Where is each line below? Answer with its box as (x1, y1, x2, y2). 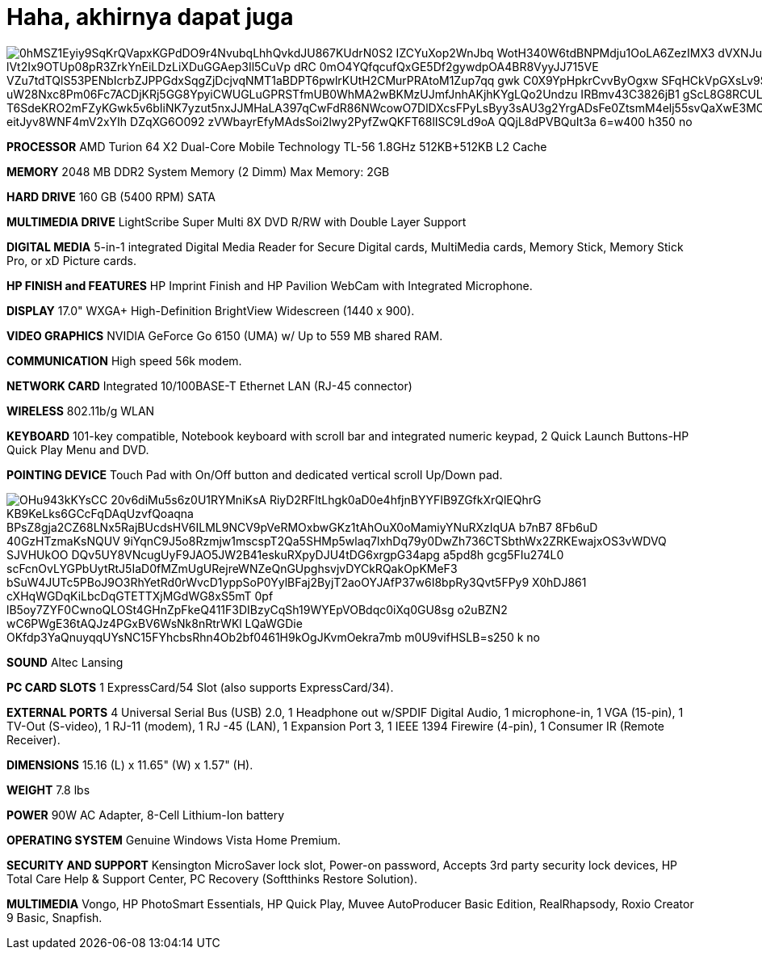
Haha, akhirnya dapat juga (6, 3, 294, 31)
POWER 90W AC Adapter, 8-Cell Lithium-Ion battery (6, 807, 285, 822)
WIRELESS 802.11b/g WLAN (6, 403, 155, 418)
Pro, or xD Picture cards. (6, 253, 136, 267)
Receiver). (6, 732, 61, 747)
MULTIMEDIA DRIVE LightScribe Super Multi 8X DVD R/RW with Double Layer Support (6, 214, 467, 229)
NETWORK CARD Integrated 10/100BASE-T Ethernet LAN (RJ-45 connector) (6, 378, 412, 393)
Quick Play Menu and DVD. (6, 442, 149, 457)
